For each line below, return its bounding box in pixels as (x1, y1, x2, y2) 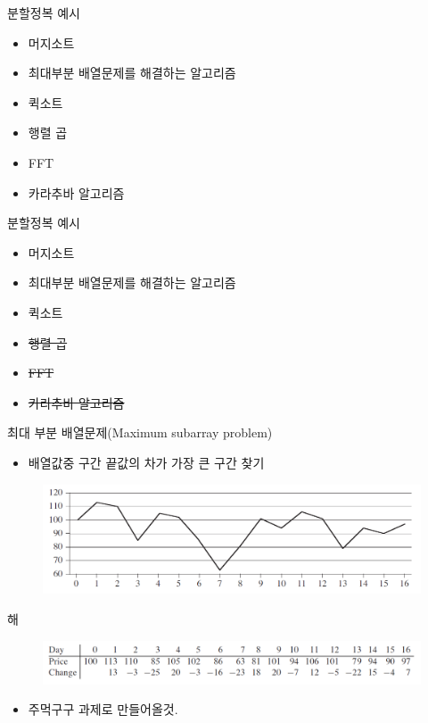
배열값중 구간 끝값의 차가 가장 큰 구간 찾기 (28, 453, 265, 471)
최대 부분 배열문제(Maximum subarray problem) (7, 423, 273, 442)
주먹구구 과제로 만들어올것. (28, 700, 178, 719)
